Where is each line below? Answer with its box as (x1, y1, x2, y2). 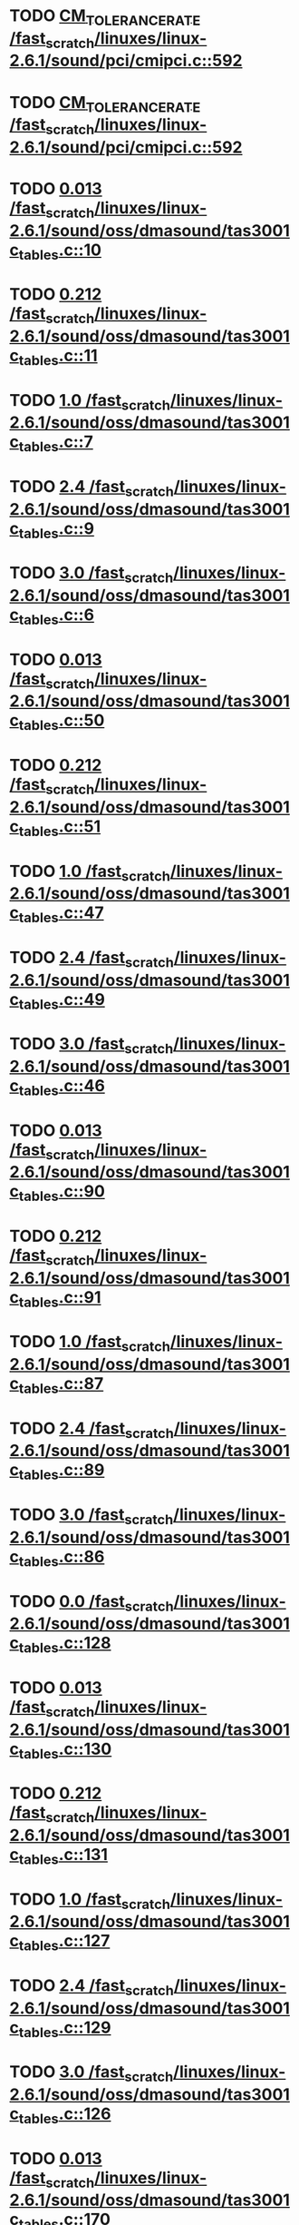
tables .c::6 (18, 605, 95, 628)
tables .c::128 (18, 1633, 111, 1657)
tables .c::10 (18, 240, 102, 263)
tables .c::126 (18, 2103, 111, 2127)
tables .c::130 (18, 1738, 112, 1762)
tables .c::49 (18, 989, 106, 1013)
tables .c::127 (18, 1931, 111, 1954)
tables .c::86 (18, 1546, 105, 1570)
